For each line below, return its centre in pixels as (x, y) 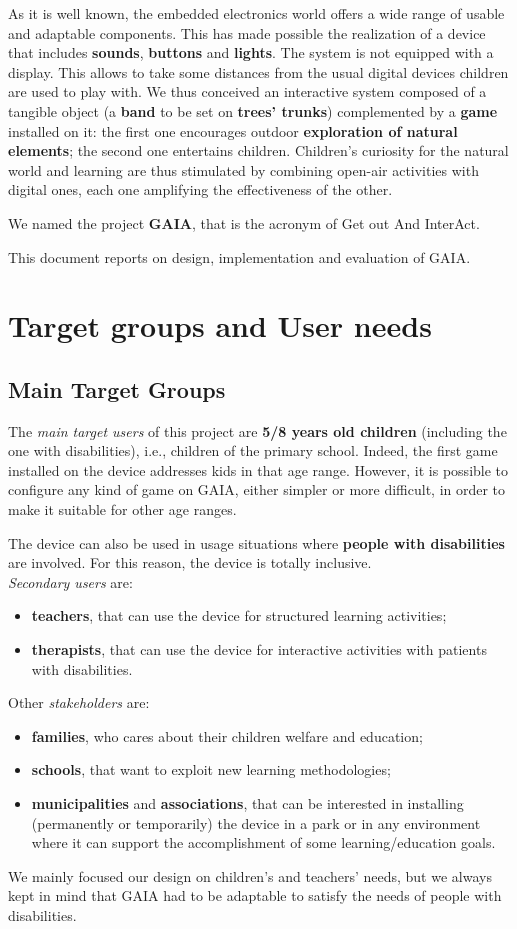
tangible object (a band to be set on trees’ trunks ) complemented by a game (253, 110)
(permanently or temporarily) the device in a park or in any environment (256, 822)
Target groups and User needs (220, 325)
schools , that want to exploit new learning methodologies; (211, 769)
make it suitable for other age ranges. (122, 509)
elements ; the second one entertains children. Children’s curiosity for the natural (258, 150)
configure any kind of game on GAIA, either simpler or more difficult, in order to (257, 489)
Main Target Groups (117, 388)
